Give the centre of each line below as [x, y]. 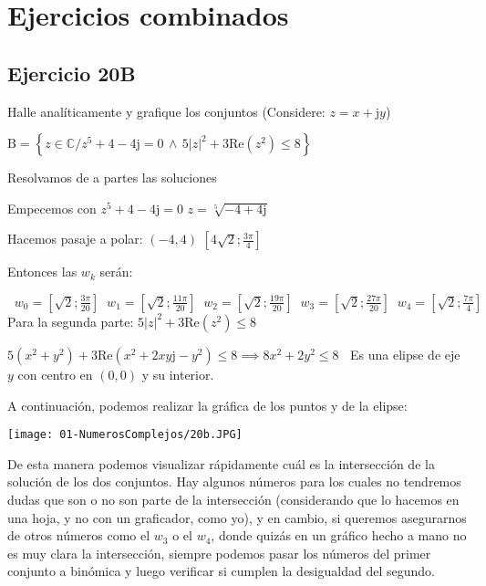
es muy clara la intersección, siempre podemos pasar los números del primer [219, 553]
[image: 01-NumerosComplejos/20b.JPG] [125, 435]
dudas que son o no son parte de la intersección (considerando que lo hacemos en [233, 499]
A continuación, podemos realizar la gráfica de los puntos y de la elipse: [207, 405]
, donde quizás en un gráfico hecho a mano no [339, 535]
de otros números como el [79, 535]
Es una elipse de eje [405, 354]
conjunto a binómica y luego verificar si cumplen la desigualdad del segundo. [221, 571]
